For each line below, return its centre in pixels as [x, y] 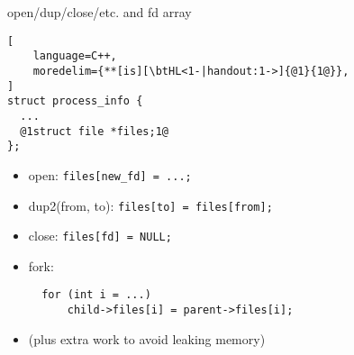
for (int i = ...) [96, 295]
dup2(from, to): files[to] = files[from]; [150, 205]
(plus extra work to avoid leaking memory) [147, 338]
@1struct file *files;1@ [94, 131]
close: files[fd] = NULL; [100, 236]
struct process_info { [75, 101]
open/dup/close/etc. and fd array [100, 12]
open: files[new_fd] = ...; [110, 174]
